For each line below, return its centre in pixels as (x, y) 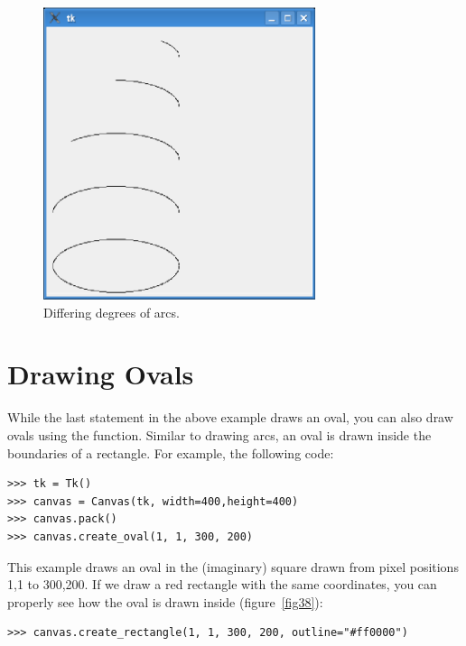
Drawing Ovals (101, 374)
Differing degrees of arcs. (112, 312)
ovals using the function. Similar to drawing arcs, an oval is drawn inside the (219, 435)
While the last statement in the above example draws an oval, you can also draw (230, 417)
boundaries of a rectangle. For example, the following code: (171, 452)
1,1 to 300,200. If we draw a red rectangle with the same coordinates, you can (222, 584)
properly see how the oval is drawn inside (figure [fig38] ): (165, 601)
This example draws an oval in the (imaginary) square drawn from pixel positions (233, 566)
